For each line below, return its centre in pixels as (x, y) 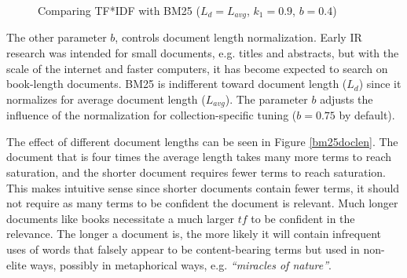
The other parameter (57, 37)
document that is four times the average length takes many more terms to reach (199, 157)
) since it (380, 84)
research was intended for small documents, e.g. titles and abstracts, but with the (203, 53)
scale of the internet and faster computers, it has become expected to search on (197, 68)
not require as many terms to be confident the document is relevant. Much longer (202, 203)
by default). (367, 115)
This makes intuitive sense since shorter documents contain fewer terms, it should (203, 187)
